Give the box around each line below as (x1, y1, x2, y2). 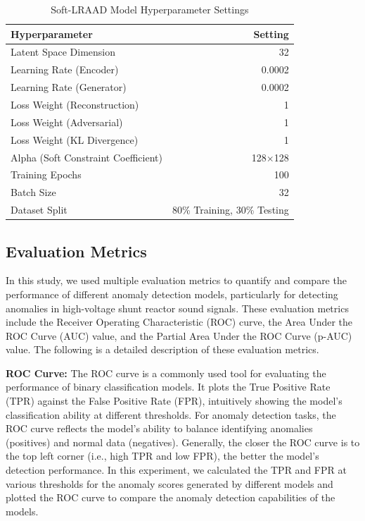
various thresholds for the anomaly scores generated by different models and (6, 476, 333, 491)
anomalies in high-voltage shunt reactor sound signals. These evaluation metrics (6, 300, 349, 315)
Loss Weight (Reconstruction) (11, 97, 139, 111)
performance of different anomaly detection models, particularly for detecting (6, 286, 338, 301)
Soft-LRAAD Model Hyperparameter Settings (51, 2, 249, 16)
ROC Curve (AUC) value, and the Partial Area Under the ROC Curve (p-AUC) (6, 328, 352, 343)
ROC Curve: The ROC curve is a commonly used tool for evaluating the (6, 365, 326, 380)
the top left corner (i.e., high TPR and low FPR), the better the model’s (6, 448, 319, 463)
